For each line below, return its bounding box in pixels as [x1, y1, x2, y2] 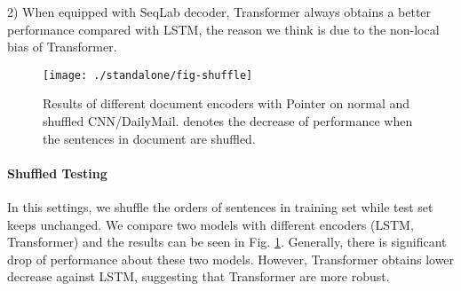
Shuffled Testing [7, 163, 107, 182]
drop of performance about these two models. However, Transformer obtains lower [7, 249, 455, 268]
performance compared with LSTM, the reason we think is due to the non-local [7, 20, 440, 38]
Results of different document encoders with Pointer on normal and [43, 94, 409, 113]
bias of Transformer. [7, 37, 117, 56]
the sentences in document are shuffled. [43, 129, 256, 147]
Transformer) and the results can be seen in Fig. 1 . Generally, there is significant [7, 232, 447, 251]
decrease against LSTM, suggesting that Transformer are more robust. [7, 267, 390, 286]
